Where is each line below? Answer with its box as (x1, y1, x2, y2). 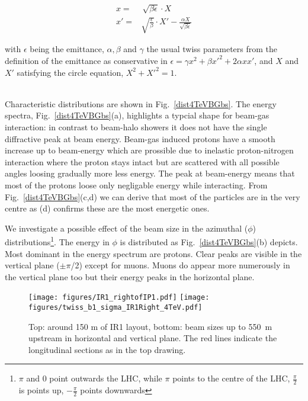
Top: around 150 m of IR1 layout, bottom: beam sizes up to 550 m (28, 320, 272, 332)
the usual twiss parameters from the (146, 43, 278, 55)
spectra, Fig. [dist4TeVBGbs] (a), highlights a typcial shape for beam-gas (5, 109, 269, 121)
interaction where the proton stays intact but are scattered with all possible (5, 155, 280, 168)
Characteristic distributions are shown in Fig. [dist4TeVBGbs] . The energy (5, 97, 277, 110)
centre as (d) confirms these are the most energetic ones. (5, 202, 210, 214)
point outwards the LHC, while (49, 372, 162, 384)
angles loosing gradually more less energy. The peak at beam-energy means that (5, 167, 295, 179)
